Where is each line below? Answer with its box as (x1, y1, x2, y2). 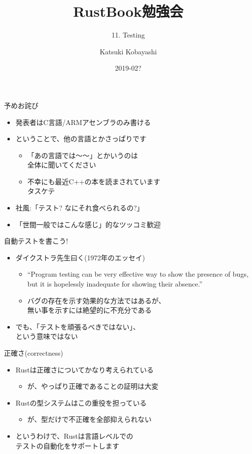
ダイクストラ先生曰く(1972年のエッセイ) (15, 252, 145, 262)
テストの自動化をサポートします (15, 440, 119, 451)
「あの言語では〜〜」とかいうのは (27, 150, 138, 160)
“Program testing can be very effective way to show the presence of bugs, (27, 269, 249, 279)
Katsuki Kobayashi (100, 46, 157, 56)
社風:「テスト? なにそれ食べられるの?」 (15, 203, 144, 213)
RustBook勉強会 (73, 1, 183, 21)
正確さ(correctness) (4, 348, 63, 358)
